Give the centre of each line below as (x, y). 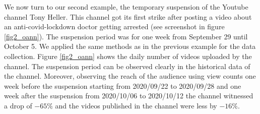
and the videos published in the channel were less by (136, 105)
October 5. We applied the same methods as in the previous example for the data (130, 46)
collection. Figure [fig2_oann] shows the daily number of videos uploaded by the (128, 56)
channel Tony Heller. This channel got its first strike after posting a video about (128, 16)
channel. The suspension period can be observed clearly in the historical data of (127, 66)
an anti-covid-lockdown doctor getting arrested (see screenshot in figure (114, 26)
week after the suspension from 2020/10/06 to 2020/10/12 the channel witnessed (129, 96)
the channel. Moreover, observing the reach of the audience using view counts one (130, 76)
